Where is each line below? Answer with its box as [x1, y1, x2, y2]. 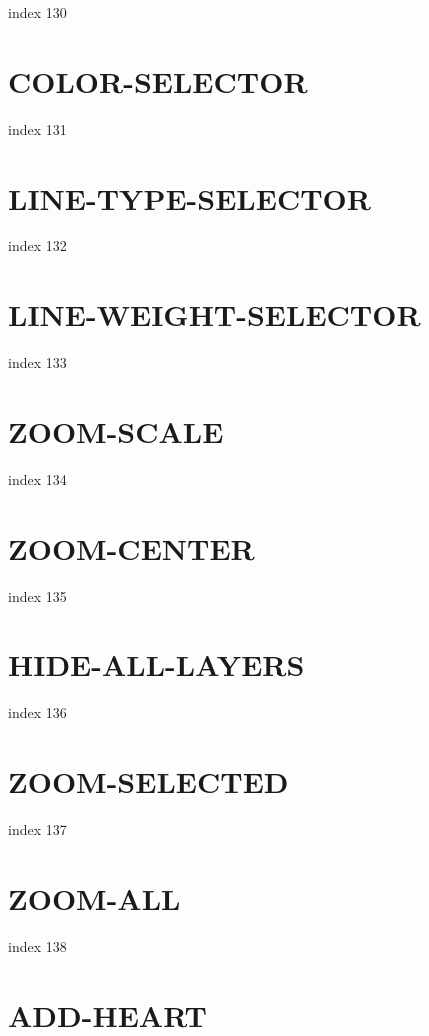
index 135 [8, 585, 67, 606]
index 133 [8, 352, 67, 373]
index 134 [8, 468, 67, 489]
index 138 [8, 935, 67, 956]
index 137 [8, 819, 67, 840]
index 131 [8, 118, 67, 139]
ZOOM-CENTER [8, 527, 255, 568]
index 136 [8, 702, 67, 723]
